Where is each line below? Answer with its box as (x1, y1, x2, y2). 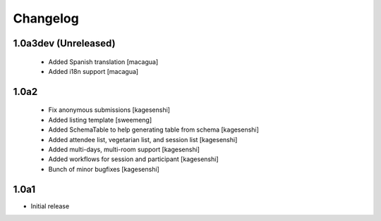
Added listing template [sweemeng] (48, 115, 152, 124)
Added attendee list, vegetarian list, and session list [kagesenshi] (48, 135, 238, 144)
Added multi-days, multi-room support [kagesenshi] (48, 145, 200, 153)
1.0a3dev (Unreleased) (13, 37, 116, 49)
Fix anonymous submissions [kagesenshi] (48, 106, 171, 114)
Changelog (13, 11, 79, 26)
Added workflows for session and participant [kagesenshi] (48, 155, 219, 163)
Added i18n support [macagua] (48, 67, 139, 75)
